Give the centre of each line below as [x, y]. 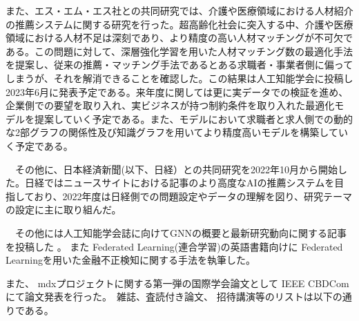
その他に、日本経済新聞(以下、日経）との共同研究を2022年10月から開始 [176, 169]
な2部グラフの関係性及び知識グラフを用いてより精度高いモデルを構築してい [177, 132]
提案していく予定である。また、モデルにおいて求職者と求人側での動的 [194, 118]
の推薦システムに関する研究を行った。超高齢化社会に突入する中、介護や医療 [179, 24]
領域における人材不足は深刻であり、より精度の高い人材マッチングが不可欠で [179, 38]
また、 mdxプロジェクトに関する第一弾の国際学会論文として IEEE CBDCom [177, 283]
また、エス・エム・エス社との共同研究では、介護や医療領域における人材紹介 [179, 10]
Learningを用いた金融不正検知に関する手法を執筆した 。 [130, 260]
